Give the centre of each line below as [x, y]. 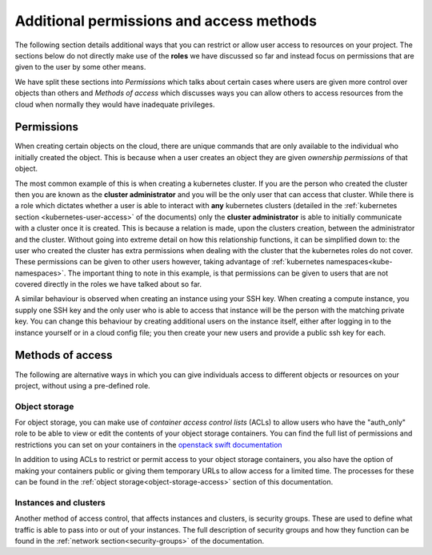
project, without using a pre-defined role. [83, 385]
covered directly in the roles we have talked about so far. [108, 284]
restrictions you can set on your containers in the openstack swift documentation [149, 444]
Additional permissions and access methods [166, 21]
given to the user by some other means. [80, 67]
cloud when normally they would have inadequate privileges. [115, 104]
